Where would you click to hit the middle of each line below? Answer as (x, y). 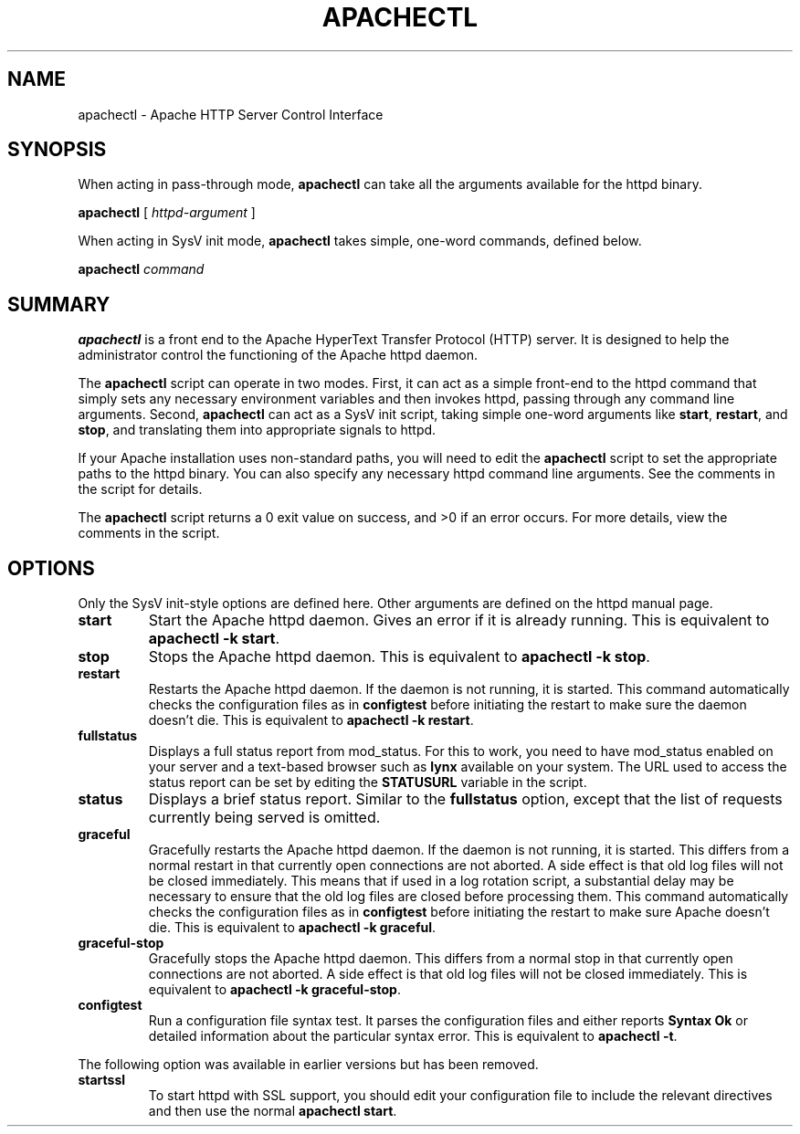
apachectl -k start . (214, 639)
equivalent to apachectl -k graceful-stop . (274, 990)
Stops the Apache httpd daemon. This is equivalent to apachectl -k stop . (399, 657)
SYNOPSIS (57, 150)
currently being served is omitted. (264, 818)
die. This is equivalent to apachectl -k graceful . (292, 928)
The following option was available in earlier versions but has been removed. (308, 1065)
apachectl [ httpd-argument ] (167, 213)
